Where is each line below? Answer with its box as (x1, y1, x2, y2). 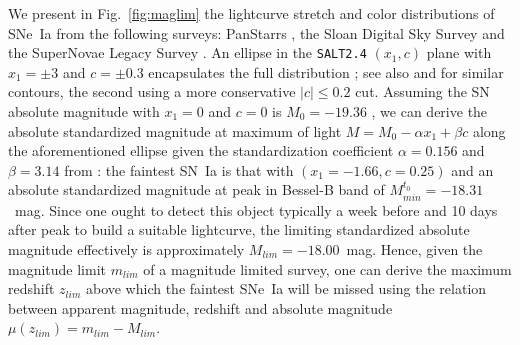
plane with (426, 42, 492, 63)
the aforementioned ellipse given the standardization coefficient (8, 140, 394, 161)
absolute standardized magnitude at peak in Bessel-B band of (8, 179, 385, 200)
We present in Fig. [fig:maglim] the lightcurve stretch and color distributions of (8, 3, 495, 23)
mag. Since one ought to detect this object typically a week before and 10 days (14, 199, 498, 220)
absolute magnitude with (8, 101, 160, 122)
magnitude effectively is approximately (8, 239, 245, 260)
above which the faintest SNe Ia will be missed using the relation (85, 278, 487, 299)
